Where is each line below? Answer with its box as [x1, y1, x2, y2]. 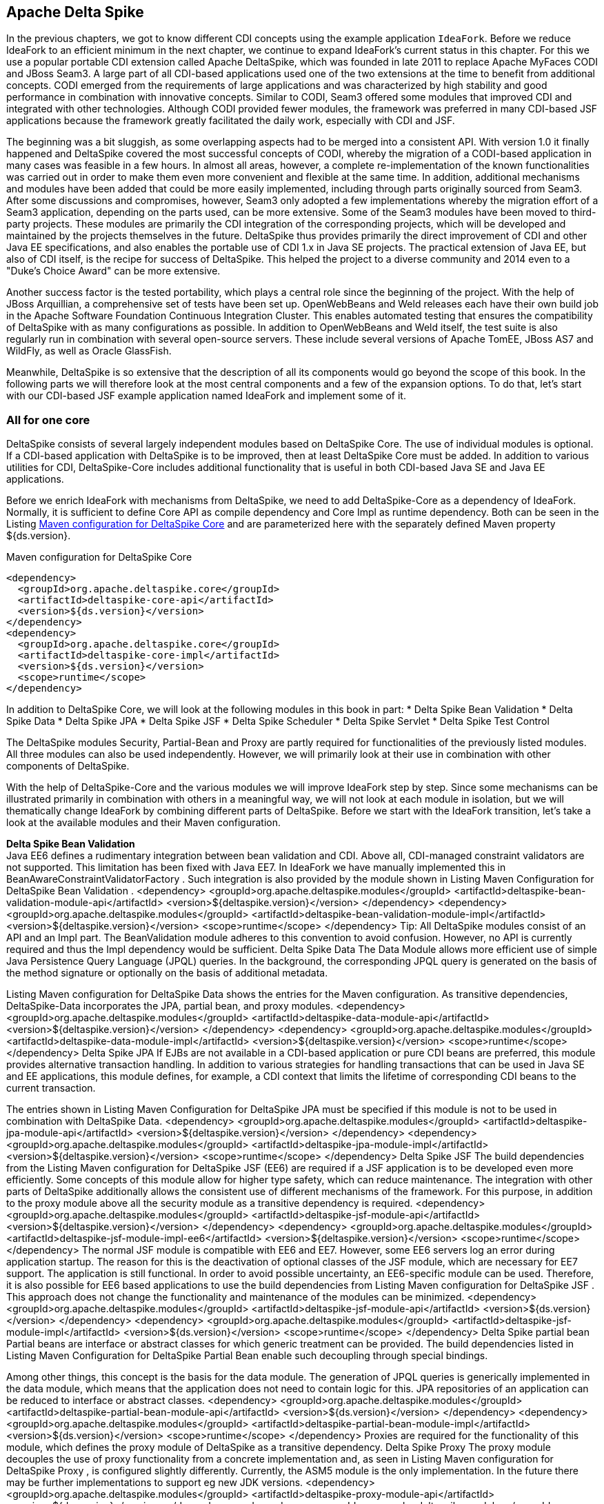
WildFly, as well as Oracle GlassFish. [6, 345, 172, 357]
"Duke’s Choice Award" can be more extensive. [6, 265, 221, 277]
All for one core [6, 412, 90, 427]
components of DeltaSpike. [6, 760, 130, 772]
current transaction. [6, 1082, 96, 1094]
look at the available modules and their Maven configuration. [6, 816, 281, 829]
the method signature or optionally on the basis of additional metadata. [6, 967, 328, 979]
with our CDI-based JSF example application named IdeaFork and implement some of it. [6, 390, 406, 402]
